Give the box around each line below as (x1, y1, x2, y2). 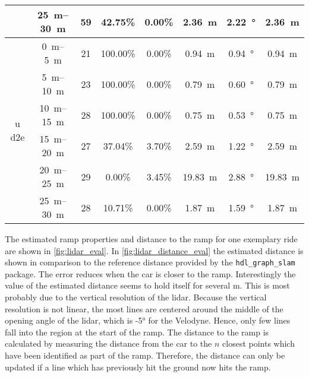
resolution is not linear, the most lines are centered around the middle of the (5, 302, 283, 315)
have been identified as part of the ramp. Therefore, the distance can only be (5, 349, 285, 361)
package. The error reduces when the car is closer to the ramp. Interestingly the (5, 267, 296, 280)
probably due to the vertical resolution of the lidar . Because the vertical (5, 291, 267, 303)
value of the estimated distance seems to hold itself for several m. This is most (5, 279, 290, 292)
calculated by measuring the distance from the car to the (5, 337, 212, 350)
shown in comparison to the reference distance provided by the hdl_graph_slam (5, 256, 295, 268)
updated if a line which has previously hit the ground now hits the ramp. (5, 360, 271, 373)
